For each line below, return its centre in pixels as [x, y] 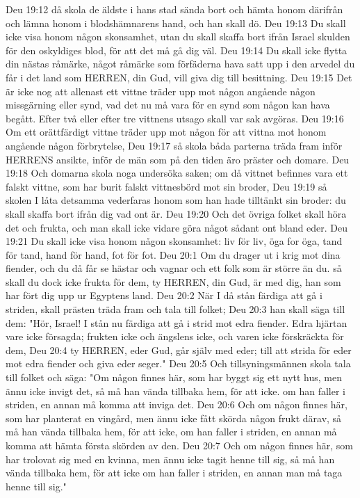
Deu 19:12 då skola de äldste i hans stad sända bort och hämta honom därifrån [174, 9]
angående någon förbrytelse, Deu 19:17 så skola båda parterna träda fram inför [174, 145]
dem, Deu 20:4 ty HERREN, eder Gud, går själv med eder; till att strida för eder [179, 350]
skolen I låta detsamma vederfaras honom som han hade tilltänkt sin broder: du [176, 200]
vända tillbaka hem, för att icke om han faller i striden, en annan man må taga [174, 473]
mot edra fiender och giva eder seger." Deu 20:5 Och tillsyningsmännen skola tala [178, 363]
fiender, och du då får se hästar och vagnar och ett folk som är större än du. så [174, 268]
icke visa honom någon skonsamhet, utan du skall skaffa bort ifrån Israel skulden [178, 37]
